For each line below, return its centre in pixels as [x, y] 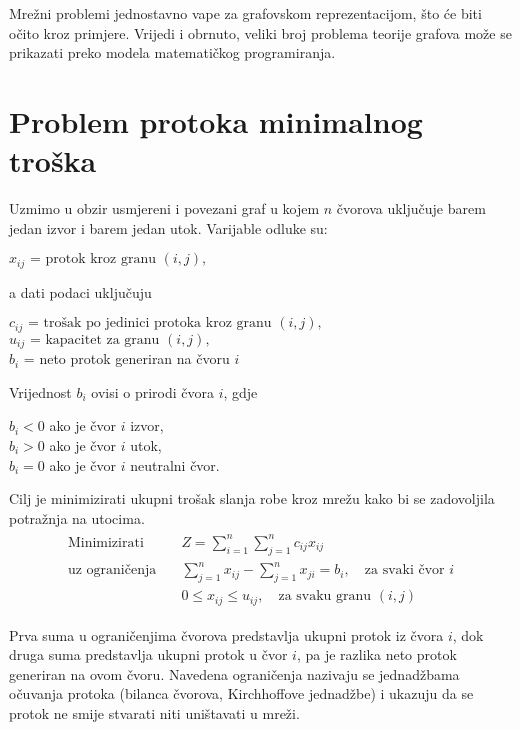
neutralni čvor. [175, 464]
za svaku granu [325, 596]
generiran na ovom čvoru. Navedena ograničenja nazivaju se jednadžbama [234, 673]
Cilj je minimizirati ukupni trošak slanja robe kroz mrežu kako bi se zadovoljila [252, 498]
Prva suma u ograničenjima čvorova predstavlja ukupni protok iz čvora [226, 634]
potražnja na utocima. [77, 517]
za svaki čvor [404, 570]
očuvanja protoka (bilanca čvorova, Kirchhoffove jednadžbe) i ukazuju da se [241, 693]
